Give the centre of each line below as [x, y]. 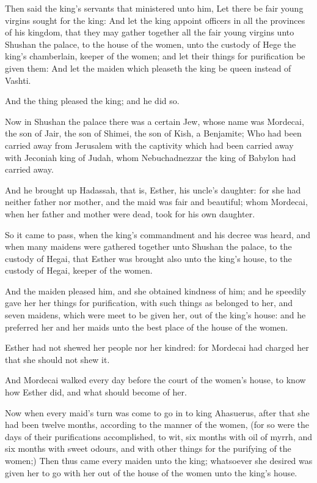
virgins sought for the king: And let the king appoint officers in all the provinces [155, 20]
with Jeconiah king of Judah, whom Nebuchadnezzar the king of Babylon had [151, 157]
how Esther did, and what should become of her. [96, 392]
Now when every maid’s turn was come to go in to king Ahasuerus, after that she [157, 412]
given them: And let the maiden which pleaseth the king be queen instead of [148, 68]
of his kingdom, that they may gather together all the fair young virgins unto [150, 32]
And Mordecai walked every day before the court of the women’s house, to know [155, 380]
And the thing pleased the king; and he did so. [92, 101]
